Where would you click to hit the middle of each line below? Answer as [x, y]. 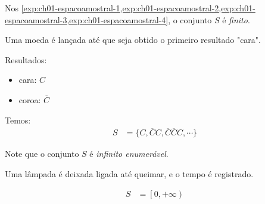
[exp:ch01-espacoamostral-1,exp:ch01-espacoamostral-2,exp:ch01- [138, 8]
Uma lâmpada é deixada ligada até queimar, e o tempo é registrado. [129, 174]
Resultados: [26, 59]
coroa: [30, 99]
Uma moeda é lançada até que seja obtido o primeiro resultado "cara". [133, 40]
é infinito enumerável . [129, 154]
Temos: [18, 120]
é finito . [236, 19]
